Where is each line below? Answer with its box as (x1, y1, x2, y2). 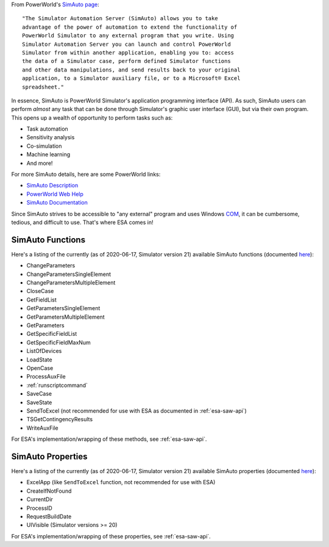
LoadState (26, 356, 52, 363)
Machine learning (26, 151, 71, 158)
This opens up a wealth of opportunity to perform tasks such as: (11, 114, 173, 121)
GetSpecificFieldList (26, 330, 77, 338)
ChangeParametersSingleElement (26, 270, 111, 278)
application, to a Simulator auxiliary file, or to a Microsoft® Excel (22, 75, 241, 82)
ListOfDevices (26, 347, 62, 355)
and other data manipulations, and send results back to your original (22, 66, 241, 73)
